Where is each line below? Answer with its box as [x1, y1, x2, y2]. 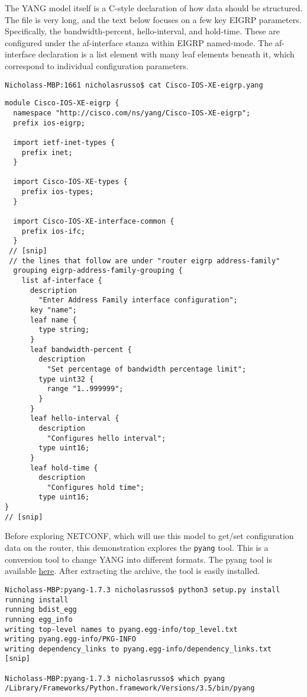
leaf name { [30, 315, 77, 324]
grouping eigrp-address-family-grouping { [13, 266, 183, 275]
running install [5, 595, 69, 604]
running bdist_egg [5, 605, 77, 614]
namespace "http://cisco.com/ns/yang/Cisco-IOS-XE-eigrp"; [13, 108, 251, 117]
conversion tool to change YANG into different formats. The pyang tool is [5, 553, 272, 565]
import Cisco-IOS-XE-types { [13, 178, 128, 186]
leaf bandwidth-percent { [30, 345, 132, 354]
